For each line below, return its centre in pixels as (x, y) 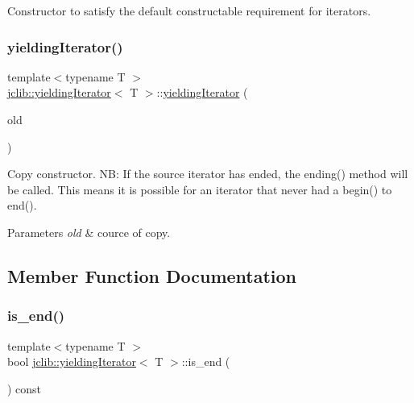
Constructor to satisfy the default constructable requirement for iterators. (189, 10)
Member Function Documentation (152, 275)
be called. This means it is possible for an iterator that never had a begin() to (200, 189)
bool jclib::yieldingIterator (72, 361)
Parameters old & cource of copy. (89, 232)
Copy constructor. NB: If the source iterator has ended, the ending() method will (208, 174)
